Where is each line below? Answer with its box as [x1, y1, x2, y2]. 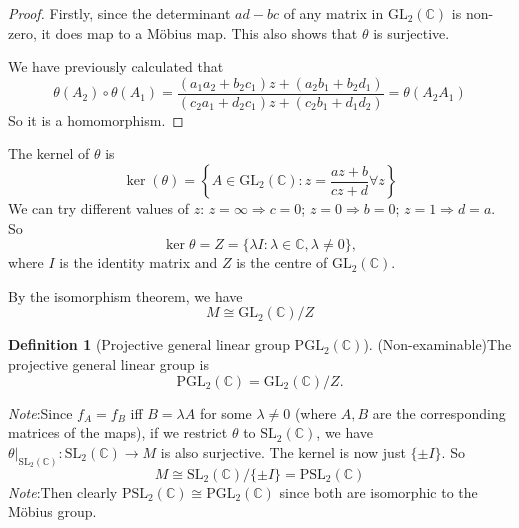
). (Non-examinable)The [363, 334, 512, 355]
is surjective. [373, 22, 450, 43]
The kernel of [8, 143, 90, 164]
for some [199, 402, 252, 423]
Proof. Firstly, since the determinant [8, 3, 231, 23]
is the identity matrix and [59, 252, 218, 273]
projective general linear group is [8, 354, 209, 374]
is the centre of [236, 252, 328, 273]
